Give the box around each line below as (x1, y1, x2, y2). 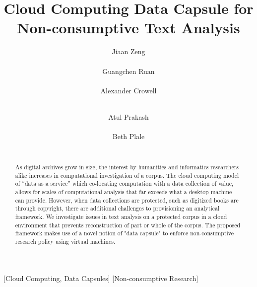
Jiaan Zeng (112, 46, 145, 57)
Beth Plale (112, 131, 145, 142)
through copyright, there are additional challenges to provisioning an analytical (15, 204, 220, 213)
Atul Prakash (108, 111, 149, 122)
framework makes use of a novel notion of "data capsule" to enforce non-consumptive (15, 229, 234, 237)
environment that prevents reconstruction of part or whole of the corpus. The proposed (15, 220, 241, 229)
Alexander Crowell (100, 85, 157, 95)
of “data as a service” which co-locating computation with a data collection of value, (15, 179, 234, 188)
